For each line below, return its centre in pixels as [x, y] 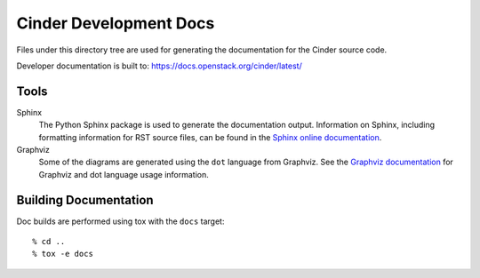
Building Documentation [85, 200]
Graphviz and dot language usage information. [124, 174]
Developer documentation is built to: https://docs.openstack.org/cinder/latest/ [159, 66]
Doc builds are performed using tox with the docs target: [120, 221]
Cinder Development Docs [116, 23]
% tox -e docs [63, 254]
